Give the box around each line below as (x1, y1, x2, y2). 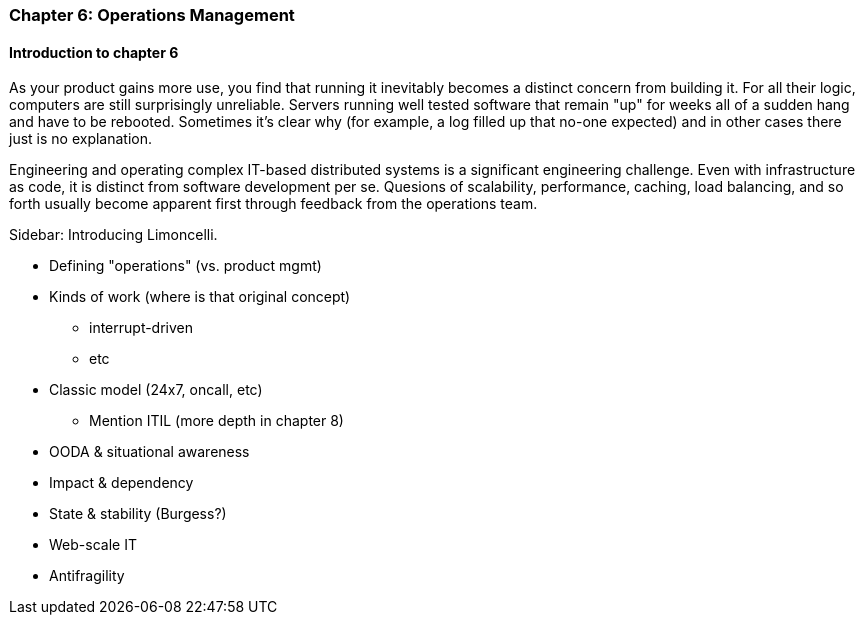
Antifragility (49, 567, 125, 585)
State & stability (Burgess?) (49, 505, 227, 523)
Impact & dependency (49, 474, 194, 492)
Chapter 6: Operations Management (9, 5, 295, 25)
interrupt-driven (89, 319, 194, 337)
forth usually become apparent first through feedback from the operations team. (9, 195, 538, 213)
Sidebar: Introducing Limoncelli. (9, 226, 218, 244)
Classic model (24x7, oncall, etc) (49, 381, 263, 399)
